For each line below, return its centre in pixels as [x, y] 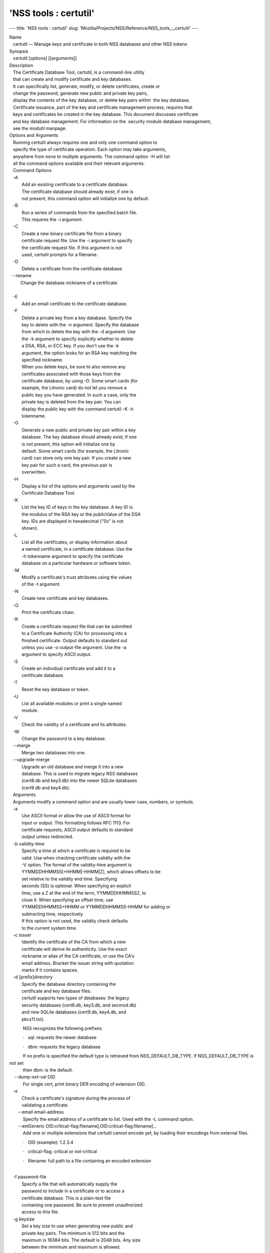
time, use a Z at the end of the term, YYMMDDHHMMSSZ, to [84, 893]
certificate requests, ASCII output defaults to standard [77, 830]
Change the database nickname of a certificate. [69, 283]
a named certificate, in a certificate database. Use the [77, 549]
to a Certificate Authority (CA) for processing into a [74, 634]
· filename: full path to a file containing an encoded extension [87, 1161]
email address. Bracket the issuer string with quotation [78, 963]
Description [21, 65]
